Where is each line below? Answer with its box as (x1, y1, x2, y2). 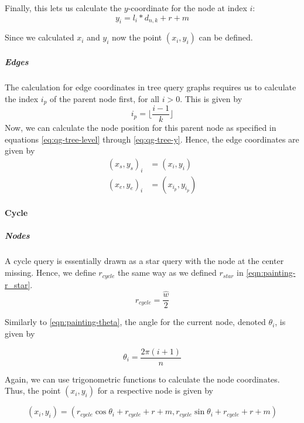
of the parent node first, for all (50, 92, 159, 104)
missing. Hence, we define (5, 266, 96, 279)
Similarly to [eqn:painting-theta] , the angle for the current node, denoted (5, 316, 266, 328)
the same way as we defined (117, 266, 217, 279)
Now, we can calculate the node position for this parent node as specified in (5, 121, 276, 134)
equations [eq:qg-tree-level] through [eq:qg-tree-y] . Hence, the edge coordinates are (5, 133, 299, 145)
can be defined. (199, 31, 253, 43)
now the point (112, 31, 162, 43)
